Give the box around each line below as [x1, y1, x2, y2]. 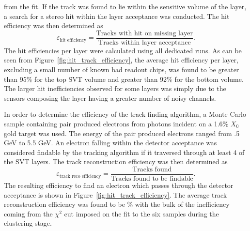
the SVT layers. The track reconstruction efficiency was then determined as [4, 156, 228, 167]
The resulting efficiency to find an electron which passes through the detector [4, 180, 234, 190]
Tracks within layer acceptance [98, 39, 191, 46]
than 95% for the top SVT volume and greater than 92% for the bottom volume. [4, 74, 244, 84]
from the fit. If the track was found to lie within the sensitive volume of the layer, [4, 1, 247, 11]
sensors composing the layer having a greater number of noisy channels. [4, 92, 216, 103]
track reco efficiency [59, 173, 101, 179]
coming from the [4, 208, 53, 218]
